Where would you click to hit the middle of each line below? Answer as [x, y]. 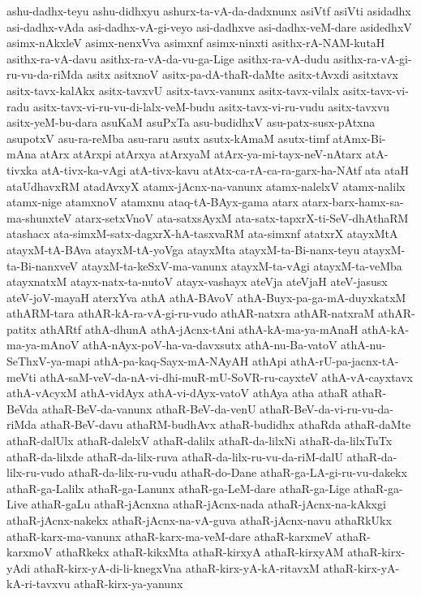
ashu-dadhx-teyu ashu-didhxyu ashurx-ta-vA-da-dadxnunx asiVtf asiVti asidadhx [209, 11]
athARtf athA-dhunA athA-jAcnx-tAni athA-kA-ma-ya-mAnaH [199, 329]
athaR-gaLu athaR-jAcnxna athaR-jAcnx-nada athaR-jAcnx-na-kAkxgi [208, 504]
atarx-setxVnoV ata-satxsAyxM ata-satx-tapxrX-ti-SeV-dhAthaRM [242, 217]
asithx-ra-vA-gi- [372, 58]
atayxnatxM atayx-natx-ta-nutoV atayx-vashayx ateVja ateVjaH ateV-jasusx [197, 281]
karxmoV [30, 552]
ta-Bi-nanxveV [43, 265]
